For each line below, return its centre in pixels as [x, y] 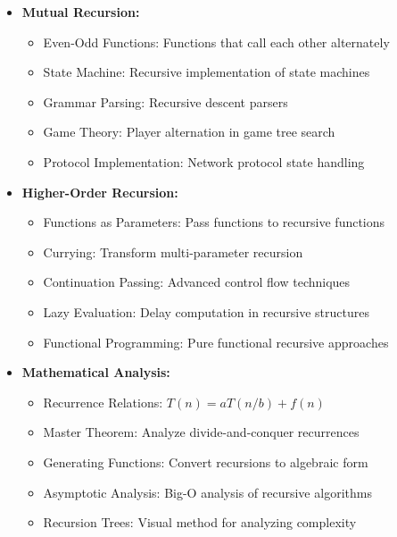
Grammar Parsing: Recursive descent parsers [165, 101]
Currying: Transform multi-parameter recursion [173, 252]
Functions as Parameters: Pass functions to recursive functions [214, 222]
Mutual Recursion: [81, 12]
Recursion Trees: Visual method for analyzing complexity [200, 522]
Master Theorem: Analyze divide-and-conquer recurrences [201, 432]
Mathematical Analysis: [96, 372]
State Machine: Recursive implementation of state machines [207, 72]
